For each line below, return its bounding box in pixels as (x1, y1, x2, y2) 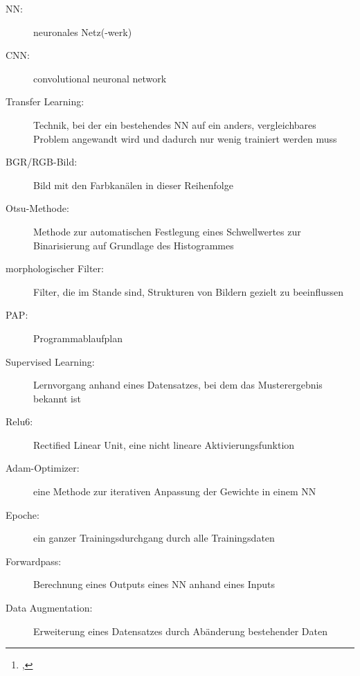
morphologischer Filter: (6, 261, 104, 276)
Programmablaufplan (33, 330, 123, 345)
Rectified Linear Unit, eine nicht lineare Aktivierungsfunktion (33, 437, 295, 452)
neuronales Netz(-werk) (33, 24, 132, 39)
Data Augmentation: (6, 601, 93, 615)
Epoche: (6, 507, 39, 522)
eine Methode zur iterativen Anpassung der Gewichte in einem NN (33, 484, 316, 499)
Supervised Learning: (6, 354, 95, 368)
